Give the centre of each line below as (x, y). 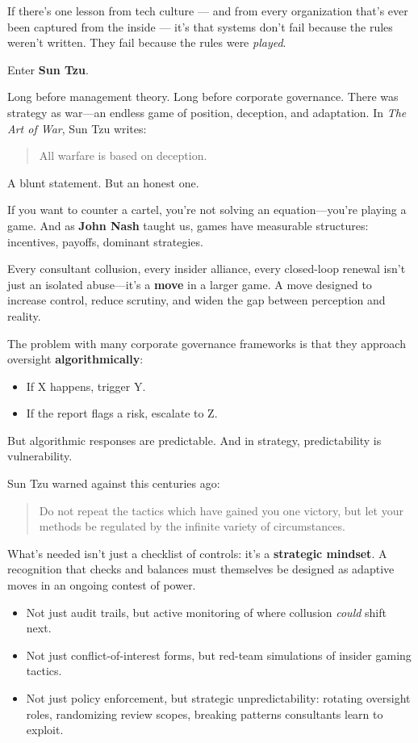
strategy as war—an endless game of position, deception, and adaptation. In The (207, 112)
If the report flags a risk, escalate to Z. (122, 413)
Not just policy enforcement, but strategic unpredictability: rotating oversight (218, 698)
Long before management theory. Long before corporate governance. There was (203, 97)
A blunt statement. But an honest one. (103, 182)
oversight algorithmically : (75, 359)
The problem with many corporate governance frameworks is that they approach (207, 343)
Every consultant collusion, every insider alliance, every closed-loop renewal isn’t (207, 269)
